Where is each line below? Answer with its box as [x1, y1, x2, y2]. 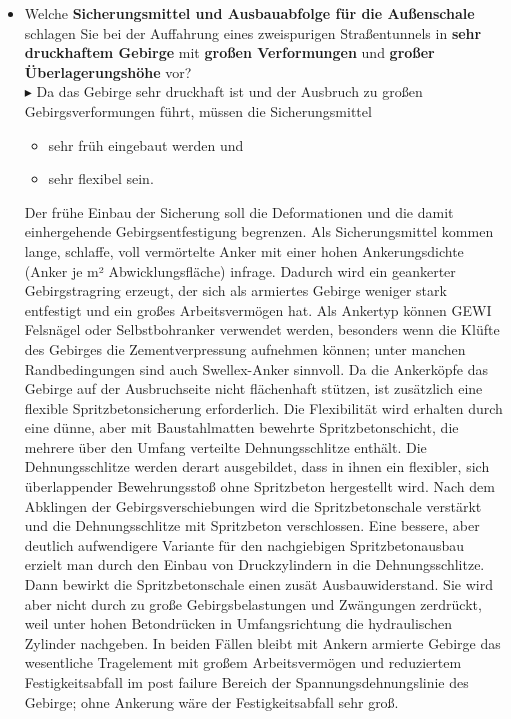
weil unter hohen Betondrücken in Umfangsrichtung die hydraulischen [24, 613, 452, 634]
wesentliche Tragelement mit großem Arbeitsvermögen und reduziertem [24, 652, 462, 673]
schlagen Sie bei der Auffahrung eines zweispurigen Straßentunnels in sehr [24, 22, 482, 43]
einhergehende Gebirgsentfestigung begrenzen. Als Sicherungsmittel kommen [24, 221, 494, 242]
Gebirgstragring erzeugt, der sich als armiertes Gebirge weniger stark [24, 280, 447, 301]
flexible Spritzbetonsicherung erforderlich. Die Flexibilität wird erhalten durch [24, 397, 503, 418]
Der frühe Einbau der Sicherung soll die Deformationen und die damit [24, 201, 454, 222]
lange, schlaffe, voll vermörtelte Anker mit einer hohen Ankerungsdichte [24, 240, 464, 261]
